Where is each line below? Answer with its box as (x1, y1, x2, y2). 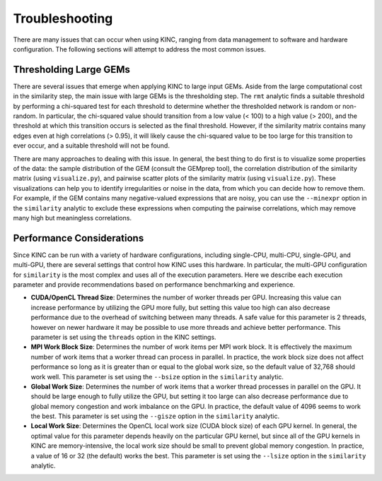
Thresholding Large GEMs (13, 64, 130, 76)
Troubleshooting (13, 11, 113, 26)
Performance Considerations (13, 232, 144, 244)
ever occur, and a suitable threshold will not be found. (13, 141, 170, 150)
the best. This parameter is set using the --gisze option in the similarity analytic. (30, 412, 280, 420)
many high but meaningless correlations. (13, 213, 132, 222)
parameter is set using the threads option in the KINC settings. (30, 333, 216, 341)
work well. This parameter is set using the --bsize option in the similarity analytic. (30, 372, 284, 381)
